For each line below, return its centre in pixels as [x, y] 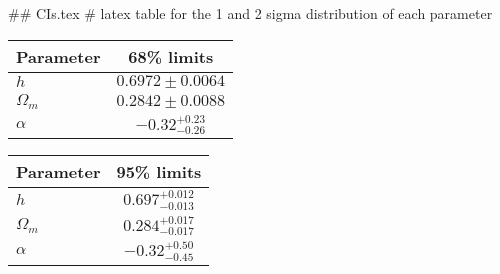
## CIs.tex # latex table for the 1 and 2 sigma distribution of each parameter [250, 13]
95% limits [159, 172]
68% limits [171, 56]
